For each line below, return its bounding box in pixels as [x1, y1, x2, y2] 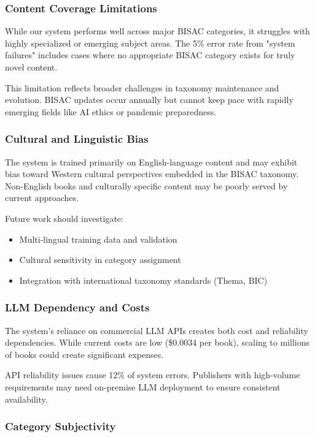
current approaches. [5, 191, 79, 204]
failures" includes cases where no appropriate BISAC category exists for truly [5, 48, 295, 61]
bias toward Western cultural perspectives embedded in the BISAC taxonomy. [5, 167, 299, 180]
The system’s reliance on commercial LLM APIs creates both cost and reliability [5, 324, 308, 336]
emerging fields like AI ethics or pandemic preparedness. [5, 105, 217, 118]
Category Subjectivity [5, 419, 116, 434]
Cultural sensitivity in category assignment [19, 253, 181, 266]
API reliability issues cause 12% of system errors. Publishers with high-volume [5, 368, 300, 381]
